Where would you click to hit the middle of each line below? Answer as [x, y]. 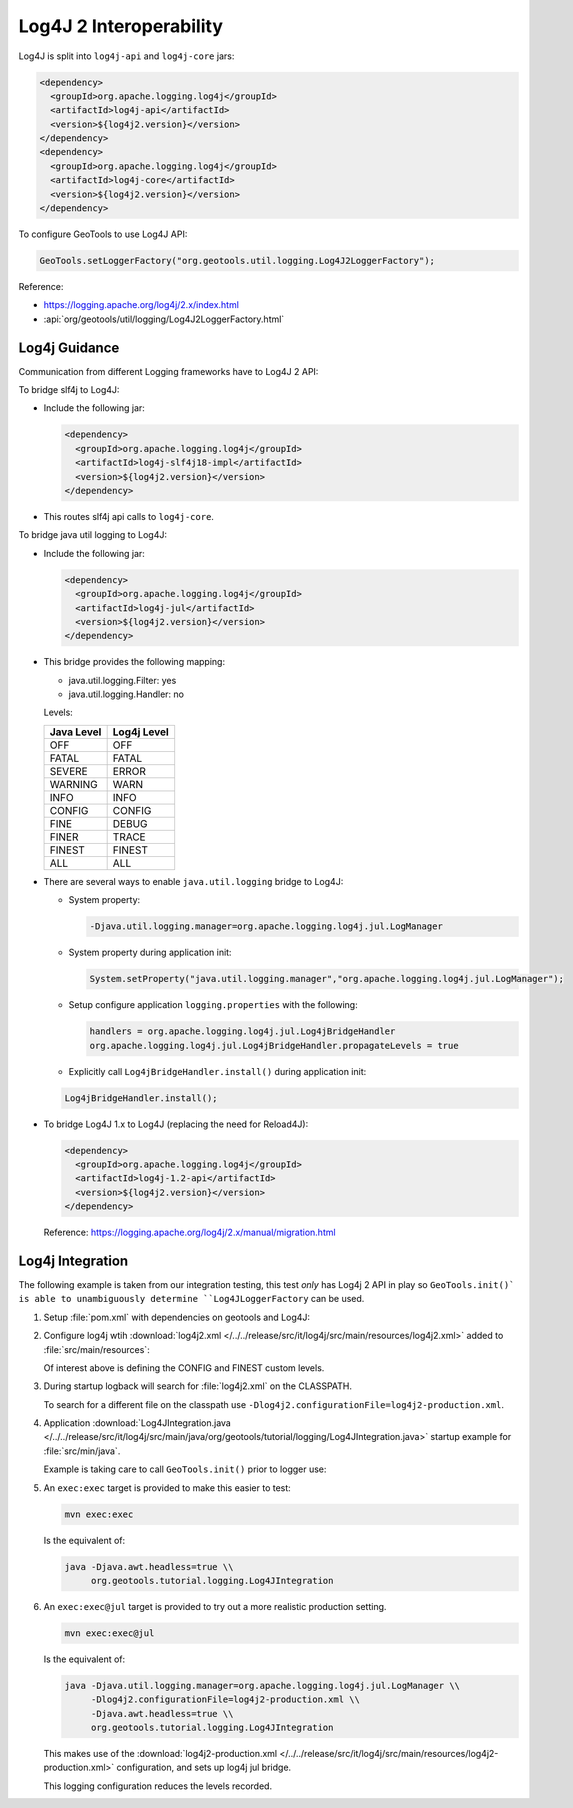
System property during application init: [150, 952]
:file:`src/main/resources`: [96, 1349]
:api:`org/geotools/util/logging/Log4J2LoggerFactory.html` [164, 319]
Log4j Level [140, 732]
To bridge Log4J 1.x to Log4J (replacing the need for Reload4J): [176, 1124]
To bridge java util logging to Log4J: [93, 535]
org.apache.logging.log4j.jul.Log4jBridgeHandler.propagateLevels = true [274, 1045]
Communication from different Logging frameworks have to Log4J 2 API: [168, 371]
